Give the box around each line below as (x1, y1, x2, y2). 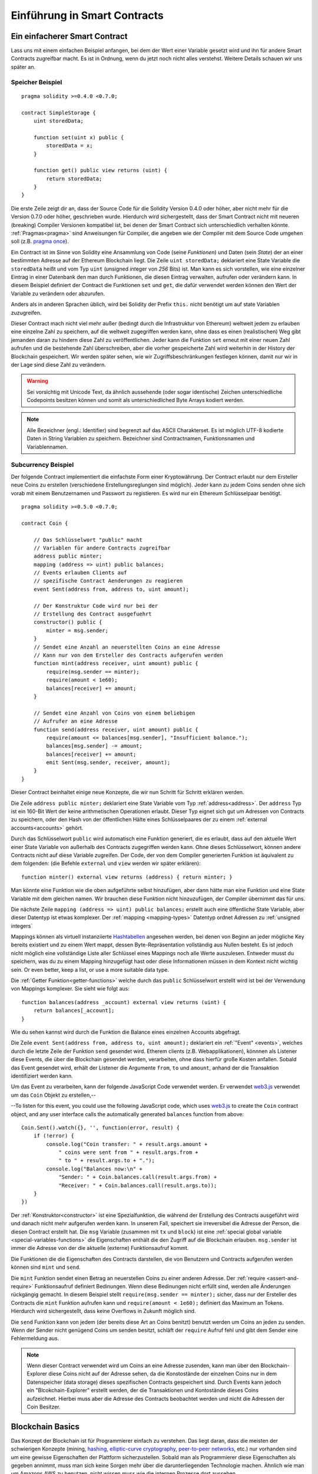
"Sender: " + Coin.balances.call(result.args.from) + (58, 1174, 217, 1180)
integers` (11, 922, 33, 929)
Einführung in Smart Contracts (11, 9, 164, 22)
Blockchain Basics (11, 1422, 79, 1432)
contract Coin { (21, 519, 68, 527)
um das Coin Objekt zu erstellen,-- (11, 1091, 97, 1098)
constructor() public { (33, 619, 102, 626)
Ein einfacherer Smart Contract (11, 31, 128, 41)
